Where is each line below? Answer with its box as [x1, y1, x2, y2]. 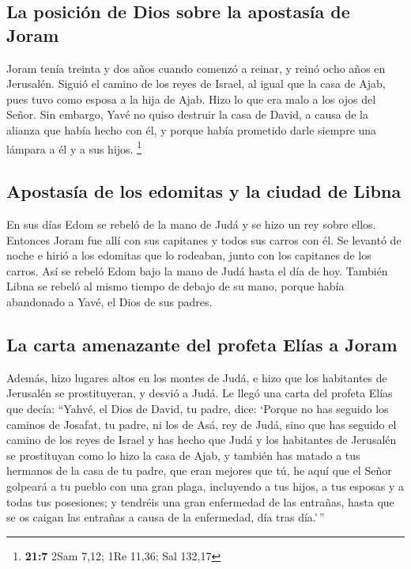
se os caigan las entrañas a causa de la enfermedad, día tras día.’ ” [6, 509, 325, 525]
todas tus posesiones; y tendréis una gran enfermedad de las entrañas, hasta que [6, 493, 394, 510]
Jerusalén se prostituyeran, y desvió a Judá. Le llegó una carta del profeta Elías [6, 385, 393, 401]
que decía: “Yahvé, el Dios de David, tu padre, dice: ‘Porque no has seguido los [6, 400, 389, 416]
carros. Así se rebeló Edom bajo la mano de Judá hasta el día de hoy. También [6, 262, 388, 279]
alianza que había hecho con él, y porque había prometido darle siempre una [6, 121, 377, 138]
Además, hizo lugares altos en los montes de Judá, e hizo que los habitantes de [6, 369, 387, 385]
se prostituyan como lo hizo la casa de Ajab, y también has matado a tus [6, 446, 360, 463]
